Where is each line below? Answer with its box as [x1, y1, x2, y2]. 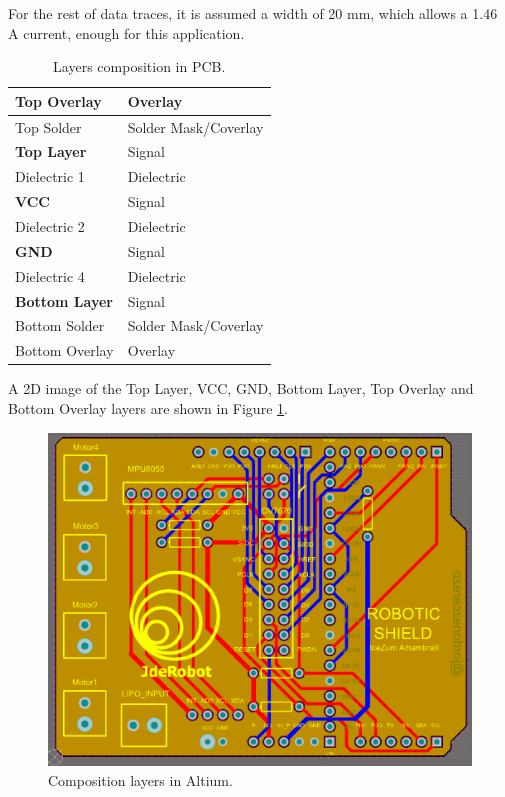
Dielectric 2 [15, 216, 85, 236]
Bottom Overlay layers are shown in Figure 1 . [8, 397, 288, 418]
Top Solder [15, 116, 82, 137]
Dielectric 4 [15, 265, 85, 286]
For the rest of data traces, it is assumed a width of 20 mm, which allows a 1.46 [8, 3, 498, 23]
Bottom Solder [15, 315, 105, 336]
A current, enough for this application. [8, 22, 245, 43]
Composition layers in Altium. [48, 769, 233, 790]
